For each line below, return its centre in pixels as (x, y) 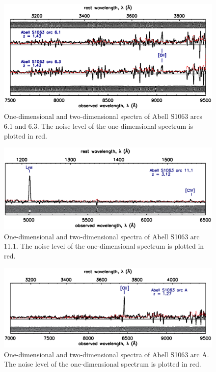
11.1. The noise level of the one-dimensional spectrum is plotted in (104, 246)
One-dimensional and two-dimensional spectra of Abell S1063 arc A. (107, 354)
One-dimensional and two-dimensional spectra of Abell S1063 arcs (103, 116)
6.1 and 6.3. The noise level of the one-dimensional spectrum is (99, 126)
